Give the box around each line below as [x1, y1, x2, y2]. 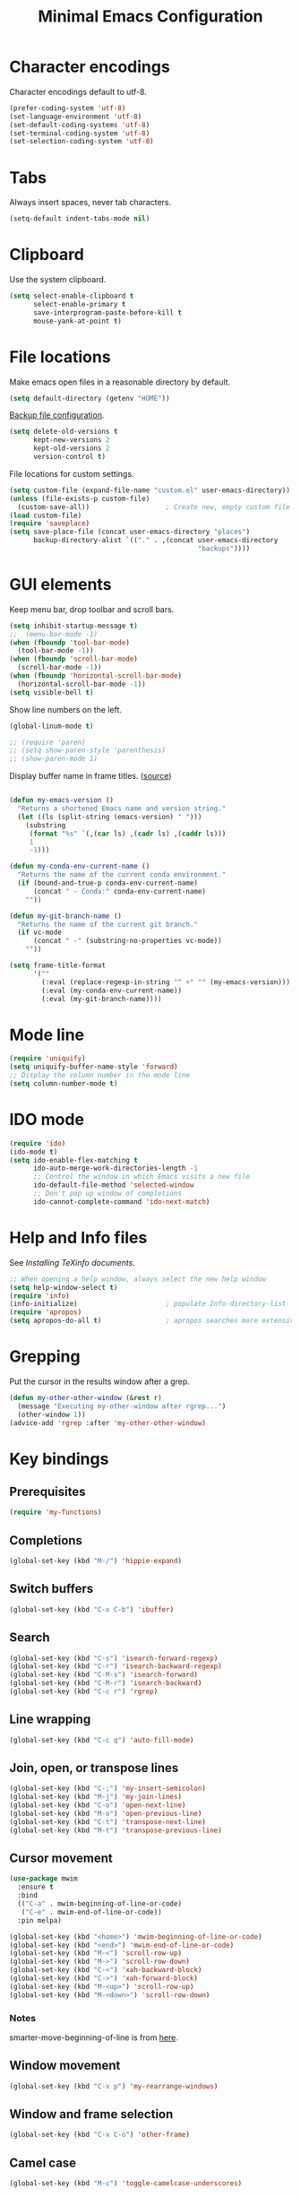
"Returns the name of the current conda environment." [17, 870, 227, 879]
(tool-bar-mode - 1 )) [17, 646, 94, 655]
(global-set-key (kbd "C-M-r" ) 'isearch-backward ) [9, 1679, 202, 1688]
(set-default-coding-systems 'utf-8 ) [9, 120, 150, 129]
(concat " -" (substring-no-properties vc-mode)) [32, 937, 222, 946]
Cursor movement [9, 1851, 114, 1866]
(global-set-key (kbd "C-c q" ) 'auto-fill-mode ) [9, 1735, 194, 1744]
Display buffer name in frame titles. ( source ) [9, 771, 172, 782]
